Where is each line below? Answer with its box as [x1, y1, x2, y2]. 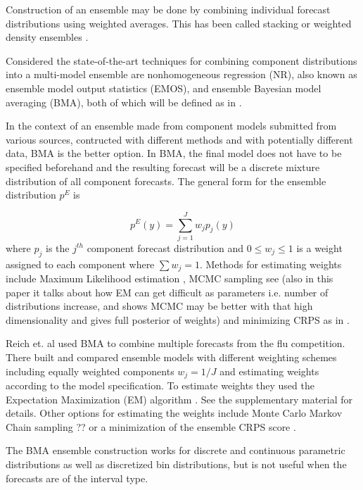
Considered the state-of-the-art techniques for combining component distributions [6, 53, 357, 68]
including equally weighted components [6, 363, 174, 378]
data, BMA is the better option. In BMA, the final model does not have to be [6, 146, 342, 161]
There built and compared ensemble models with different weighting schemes [6, 350, 337, 365]
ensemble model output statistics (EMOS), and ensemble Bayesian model [6, 80, 321, 95]
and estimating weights [219, 363, 319, 378]
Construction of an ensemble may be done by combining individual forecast [6, 2, 331, 16]
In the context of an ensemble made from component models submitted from [6, 118, 337, 133]
